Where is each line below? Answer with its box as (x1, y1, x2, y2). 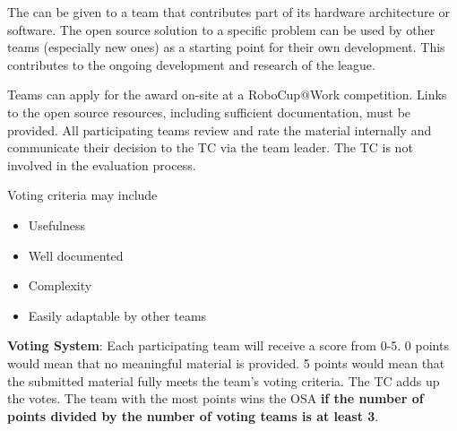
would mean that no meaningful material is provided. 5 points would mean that (7, 353, 445, 372)
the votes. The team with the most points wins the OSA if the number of (7, 389, 424, 408)
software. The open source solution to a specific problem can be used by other (7, 20, 435, 39)
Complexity (28, 276, 92, 295)
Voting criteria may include (7, 185, 158, 204)
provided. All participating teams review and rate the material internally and (7, 120, 432, 139)
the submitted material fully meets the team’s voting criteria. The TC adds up (7, 371, 440, 390)
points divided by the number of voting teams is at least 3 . (7, 406, 379, 425)
